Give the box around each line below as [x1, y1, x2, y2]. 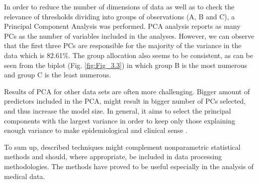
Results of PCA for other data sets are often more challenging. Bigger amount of [4, 86, 250, 96]
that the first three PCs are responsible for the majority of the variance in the [4, 40, 242, 51]
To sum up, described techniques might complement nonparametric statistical [4, 141, 241, 152]
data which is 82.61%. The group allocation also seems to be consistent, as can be [4, 50, 254, 60]
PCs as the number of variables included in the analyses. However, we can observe [4, 30, 255, 41]
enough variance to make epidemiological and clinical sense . [4, 125, 188, 135]
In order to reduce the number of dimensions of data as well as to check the [4, 1, 235, 11]
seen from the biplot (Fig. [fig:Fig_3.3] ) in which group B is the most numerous [4, 60, 248, 70]
